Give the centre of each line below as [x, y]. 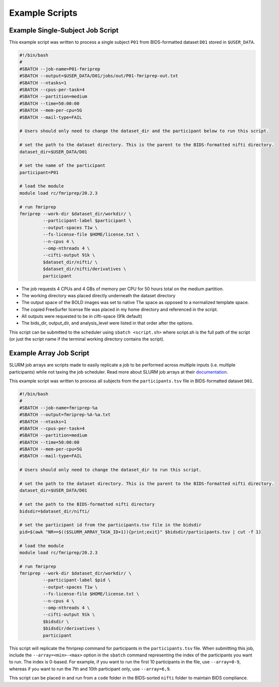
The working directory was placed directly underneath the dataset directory [99, 295]
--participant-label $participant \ [87, 221]
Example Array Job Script [49, 353]
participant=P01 [39, 172]
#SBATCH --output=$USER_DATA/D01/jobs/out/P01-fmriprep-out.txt [99, 76]
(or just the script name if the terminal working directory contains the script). [87, 339]
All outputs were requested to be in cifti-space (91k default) [82, 316]
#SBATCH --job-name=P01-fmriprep [60, 69]
